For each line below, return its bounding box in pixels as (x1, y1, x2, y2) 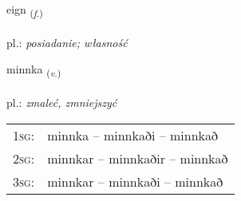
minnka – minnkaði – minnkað (47, 125, 219, 144)
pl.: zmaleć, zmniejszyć (6, 94, 117, 111)
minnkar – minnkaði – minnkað (47, 171, 223, 191)
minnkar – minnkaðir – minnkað (47, 148, 228, 167)
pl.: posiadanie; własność (6, 33, 128, 50)
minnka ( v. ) (6, 61, 61, 80)
